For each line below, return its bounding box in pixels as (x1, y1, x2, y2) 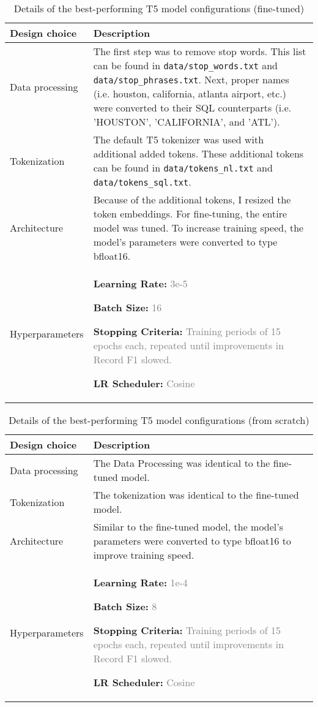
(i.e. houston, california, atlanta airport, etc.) (93, 86, 287, 100)
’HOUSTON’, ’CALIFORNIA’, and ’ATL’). (93, 115, 280, 129)
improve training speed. (93, 548, 194, 562)
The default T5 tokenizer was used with (93, 132, 264, 146)
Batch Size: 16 (93, 300, 162, 314)
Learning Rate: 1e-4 (93, 575, 188, 589)
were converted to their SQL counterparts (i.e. (93, 100, 292, 115)
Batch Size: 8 (93, 599, 157, 613)
